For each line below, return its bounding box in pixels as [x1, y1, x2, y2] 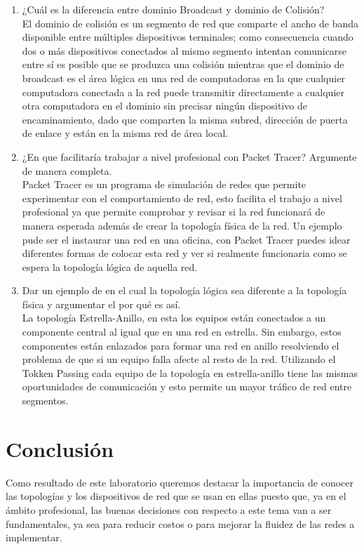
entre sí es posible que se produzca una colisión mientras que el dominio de [22, 57, 344, 72]
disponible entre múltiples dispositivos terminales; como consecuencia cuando [22, 29, 353, 44]
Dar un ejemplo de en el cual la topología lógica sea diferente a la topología [22, 283, 347, 298]
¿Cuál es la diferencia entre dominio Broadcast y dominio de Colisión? [22, 2, 325, 16]
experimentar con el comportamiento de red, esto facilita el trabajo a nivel [22, 190, 342, 205]
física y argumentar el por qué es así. [22, 296, 181, 311]
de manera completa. [22, 163, 112, 178]
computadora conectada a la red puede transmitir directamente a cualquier [22, 84, 344, 99]
